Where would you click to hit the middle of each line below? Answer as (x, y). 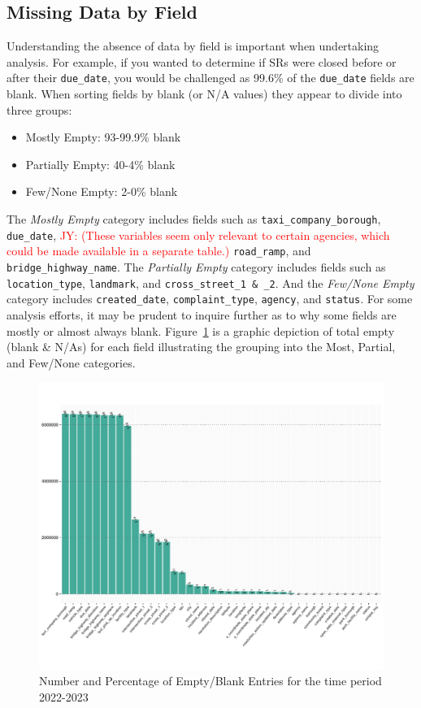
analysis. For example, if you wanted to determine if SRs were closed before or (202, 61)
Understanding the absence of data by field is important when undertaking (193, 46)
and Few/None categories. (71, 362)
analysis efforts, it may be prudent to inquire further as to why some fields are (202, 314)
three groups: (39, 109)
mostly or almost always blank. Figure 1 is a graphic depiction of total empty (201, 330)
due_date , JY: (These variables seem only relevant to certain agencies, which (198, 235)
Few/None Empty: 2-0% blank (102, 191)
